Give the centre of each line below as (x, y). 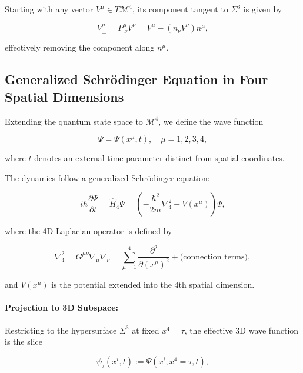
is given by (263, 9)
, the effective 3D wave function (242, 330)
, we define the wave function (211, 121)
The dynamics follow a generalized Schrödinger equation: (107, 177)
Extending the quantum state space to (74, 121)
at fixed (146, 330)
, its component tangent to (180, 9)
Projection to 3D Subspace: (62, 307)
